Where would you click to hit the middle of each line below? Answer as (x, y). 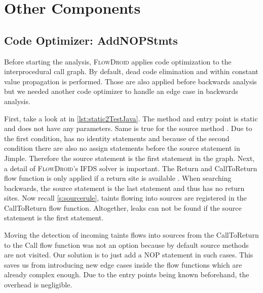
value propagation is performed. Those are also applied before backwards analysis (130, 81)
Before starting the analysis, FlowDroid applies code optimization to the (118, 61)
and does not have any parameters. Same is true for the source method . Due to (128, 128)
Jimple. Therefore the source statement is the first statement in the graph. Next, (129, 158)
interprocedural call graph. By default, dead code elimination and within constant (131, 71)
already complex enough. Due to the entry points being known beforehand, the (127, 274)
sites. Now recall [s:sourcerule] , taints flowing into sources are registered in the (125, 198)
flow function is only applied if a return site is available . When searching (118, 178)
